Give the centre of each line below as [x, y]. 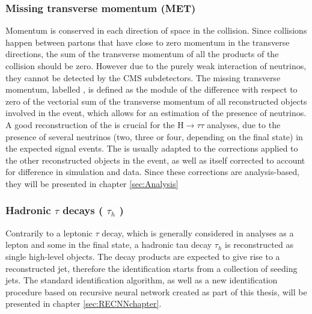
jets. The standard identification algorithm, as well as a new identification [142, 280]
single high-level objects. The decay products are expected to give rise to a [143, 256]
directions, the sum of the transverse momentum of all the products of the [142, 54]
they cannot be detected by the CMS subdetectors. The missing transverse [143, 77]
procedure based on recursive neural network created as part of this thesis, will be [156, 291]
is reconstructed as [259, 245]
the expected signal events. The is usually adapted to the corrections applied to [152, 148]
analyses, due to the [244, 124]
